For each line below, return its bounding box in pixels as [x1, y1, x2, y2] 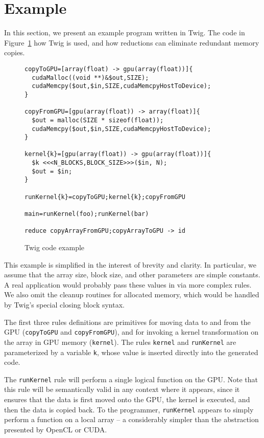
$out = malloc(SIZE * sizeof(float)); [32, 116, 164, 124]
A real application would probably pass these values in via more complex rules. [4, 279, 252, 290]
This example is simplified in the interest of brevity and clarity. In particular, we [4, 259, 257, 270]
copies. [4, 47, 25, 58]
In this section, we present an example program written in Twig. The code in [4, 27, 245, 38]
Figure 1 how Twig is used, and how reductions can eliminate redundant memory [4, 37, 259, 48]
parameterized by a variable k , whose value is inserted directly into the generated [4, 346, 258, 357]
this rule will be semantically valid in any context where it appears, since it [4, 384, 240, 395]
